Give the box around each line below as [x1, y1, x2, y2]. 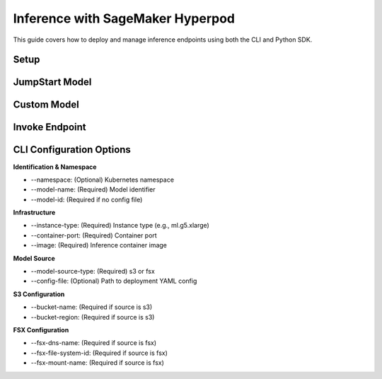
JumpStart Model [13, 76, 92, 88]
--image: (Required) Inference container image [30, 241, 168, 250]
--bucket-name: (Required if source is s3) [30, 303, 153, 311]
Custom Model [13, 99, 79, 111]
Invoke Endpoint [13, 121, 86, 134]
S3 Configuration [13, 290, 65, 298]
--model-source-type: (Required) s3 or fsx [30, 267, 155, 276]
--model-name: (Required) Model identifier [30, 185, 156, 194]
